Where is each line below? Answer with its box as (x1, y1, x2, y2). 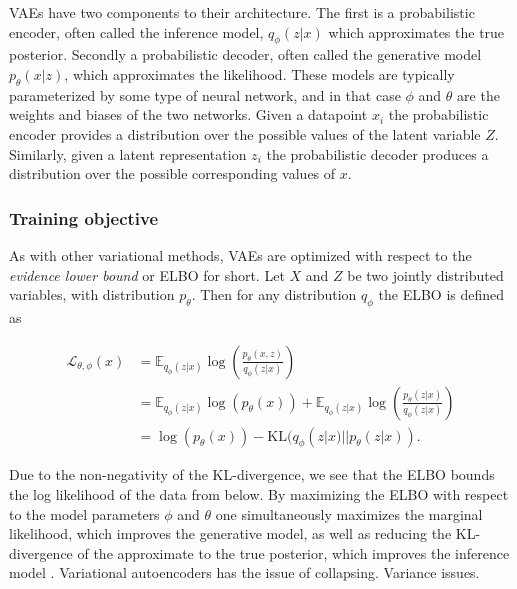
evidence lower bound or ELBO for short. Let (9, 264, 285, 285)
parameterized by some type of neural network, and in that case (9, 84, 401, 105)
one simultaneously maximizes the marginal (215, 503, 483, 524)
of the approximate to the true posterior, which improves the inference (77, 542, 510, 563)
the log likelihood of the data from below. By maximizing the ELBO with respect (9, 484, 509, 505)
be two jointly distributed (347, 264, 504, 285)
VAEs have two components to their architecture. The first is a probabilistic (9, 2, 475, 22)
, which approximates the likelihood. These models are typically (64, 63, 455, 84)
